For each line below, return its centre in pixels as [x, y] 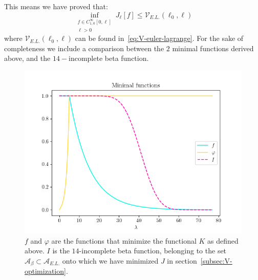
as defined [223, 240]
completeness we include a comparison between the [84, 48]
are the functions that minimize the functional [124, 240]
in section [182, 260]
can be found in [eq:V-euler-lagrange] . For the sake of [159, 38]
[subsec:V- [216, 260]
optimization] [45, 271]
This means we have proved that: [56, 6]
